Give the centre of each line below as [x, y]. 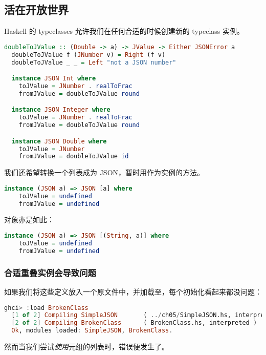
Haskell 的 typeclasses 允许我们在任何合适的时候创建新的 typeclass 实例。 [124, 31]
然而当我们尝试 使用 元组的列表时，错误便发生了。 [86, 347]
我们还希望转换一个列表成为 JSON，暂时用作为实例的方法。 [104, 172]
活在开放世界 [36, 9]
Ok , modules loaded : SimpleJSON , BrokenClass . [92, 331]
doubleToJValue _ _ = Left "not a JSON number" [94, 62]
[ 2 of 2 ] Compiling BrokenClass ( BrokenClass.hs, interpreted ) [134, 323]
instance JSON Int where [54, 79]
